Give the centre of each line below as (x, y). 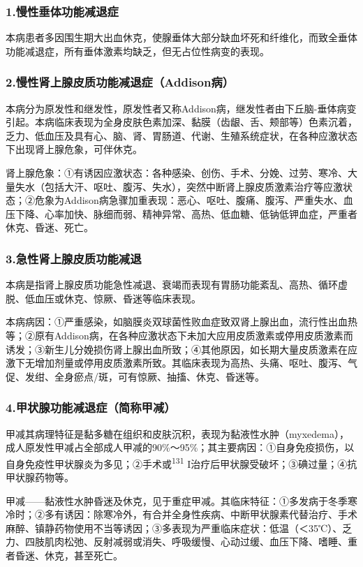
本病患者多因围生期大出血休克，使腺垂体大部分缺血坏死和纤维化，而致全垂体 (181, 37)
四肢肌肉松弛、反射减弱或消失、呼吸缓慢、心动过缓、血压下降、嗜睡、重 (191, 542)
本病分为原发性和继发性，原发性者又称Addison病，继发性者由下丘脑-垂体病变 (181, 108)
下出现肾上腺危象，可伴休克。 (74, 149)
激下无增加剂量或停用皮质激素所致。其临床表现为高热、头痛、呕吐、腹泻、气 (181, 363)
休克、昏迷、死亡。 (50, 227)
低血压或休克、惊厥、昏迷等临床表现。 (113, 298)
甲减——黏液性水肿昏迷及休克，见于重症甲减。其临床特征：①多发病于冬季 (177, 500)
